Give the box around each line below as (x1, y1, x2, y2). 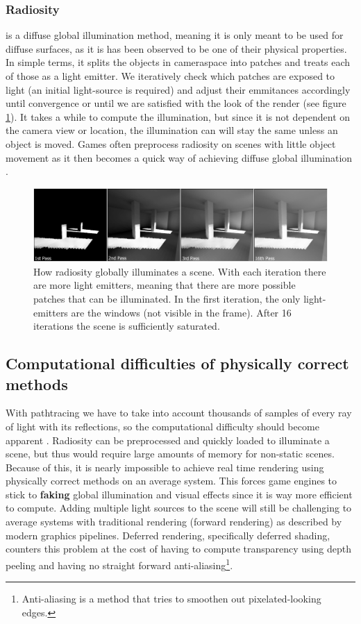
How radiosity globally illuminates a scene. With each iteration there (33, 264, 326, 278)
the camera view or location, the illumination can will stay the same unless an (6, 123, 338, 137)
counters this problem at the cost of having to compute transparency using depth (6, 541, 351, 556)
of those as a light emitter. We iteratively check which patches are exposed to (6, 69, 335, 83)
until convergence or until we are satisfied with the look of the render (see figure (6, 96, 346, 110)
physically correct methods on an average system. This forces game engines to (6, 473, 337, 488)
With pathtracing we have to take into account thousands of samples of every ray (6, 405, 352, 420)
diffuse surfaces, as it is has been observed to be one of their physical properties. (6, 41, 347, 56)
